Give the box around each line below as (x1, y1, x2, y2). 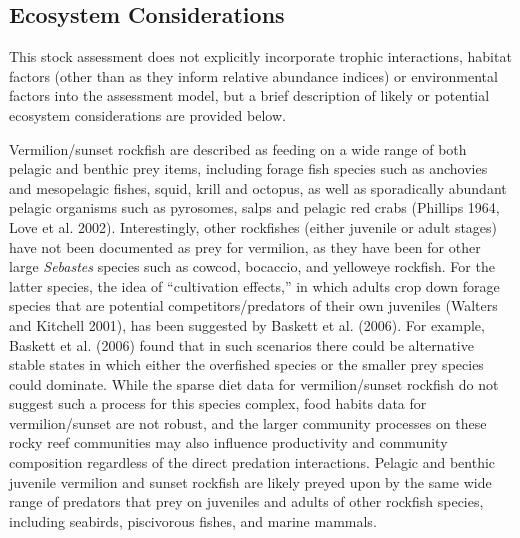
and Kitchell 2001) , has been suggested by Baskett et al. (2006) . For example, (9, 314, 485, 335)
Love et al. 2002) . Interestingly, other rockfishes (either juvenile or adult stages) (9, 216, 498, 237)
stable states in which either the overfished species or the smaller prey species (9, 354, 484, 375)
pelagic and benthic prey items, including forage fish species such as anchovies (9, 158, 488, 179)
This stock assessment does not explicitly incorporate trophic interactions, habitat (9, 46, 512, 67)
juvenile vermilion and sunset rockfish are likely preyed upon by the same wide (9, 471, 492, 492)
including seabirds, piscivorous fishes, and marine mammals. (9, 510, 377, 531)
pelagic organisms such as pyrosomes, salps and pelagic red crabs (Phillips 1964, (9, 197, 500, 218)
